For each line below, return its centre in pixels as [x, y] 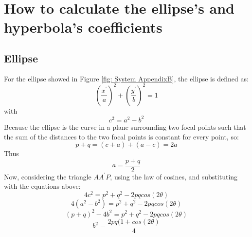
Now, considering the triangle [48, 176]
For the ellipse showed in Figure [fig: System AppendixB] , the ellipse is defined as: [126, 78]
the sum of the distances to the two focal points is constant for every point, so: [121, 136]
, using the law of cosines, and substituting [174, 176]
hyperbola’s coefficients [83, 27]
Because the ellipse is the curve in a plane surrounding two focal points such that [125, 127]
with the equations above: [42, 186]
